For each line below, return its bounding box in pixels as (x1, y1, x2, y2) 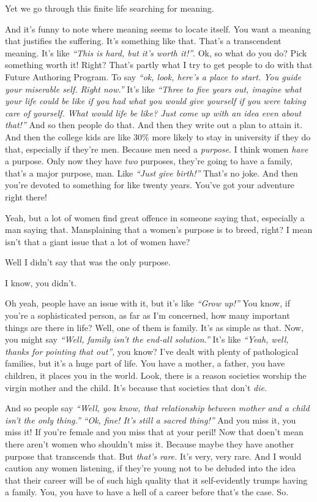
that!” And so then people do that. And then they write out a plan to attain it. (5, 118, 303, 131)
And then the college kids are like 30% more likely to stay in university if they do (5, 130, 311, 143)
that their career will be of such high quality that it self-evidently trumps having (5, 473, 308, 486)
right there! (5, 190, 47, 203)
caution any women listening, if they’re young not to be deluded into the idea (5, 462, 296, 474)
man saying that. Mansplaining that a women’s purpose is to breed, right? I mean (5, 223, 313, 236)
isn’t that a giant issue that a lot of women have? (5, 235, 190, 248)
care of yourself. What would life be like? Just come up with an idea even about (5, 106, 302, 119)
